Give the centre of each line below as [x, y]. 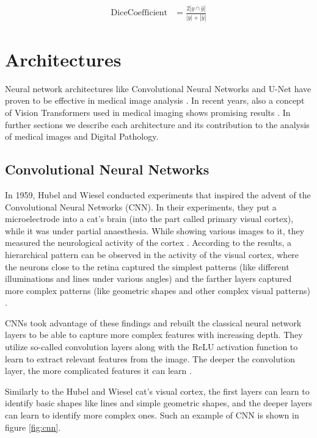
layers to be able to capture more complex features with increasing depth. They [154, 335]
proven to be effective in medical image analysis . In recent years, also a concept [155, 100]
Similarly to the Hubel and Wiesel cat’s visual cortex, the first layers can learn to [157, 391]
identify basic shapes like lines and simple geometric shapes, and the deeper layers [158, 403]
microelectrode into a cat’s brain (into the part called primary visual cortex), [149, 219]
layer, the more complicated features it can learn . [98, 371]
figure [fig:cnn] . [33, 427]
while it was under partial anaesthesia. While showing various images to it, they [155, 230]
